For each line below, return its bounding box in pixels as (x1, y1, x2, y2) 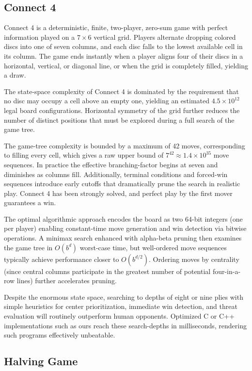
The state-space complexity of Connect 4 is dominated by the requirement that (4, 86, 239, 96)
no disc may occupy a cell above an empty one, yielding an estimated (4, 96, 210, 106)
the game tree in (4, 242, 53, 252)
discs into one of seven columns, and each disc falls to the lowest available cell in (4, 41, 243, 51)
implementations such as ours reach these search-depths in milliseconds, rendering (4, 320, 247, 330)
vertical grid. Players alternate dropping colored (94, 32, 236, 42)
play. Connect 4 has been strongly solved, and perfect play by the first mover (4, 188, 233, 198)
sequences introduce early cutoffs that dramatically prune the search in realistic (4, 178, 240, 189)
